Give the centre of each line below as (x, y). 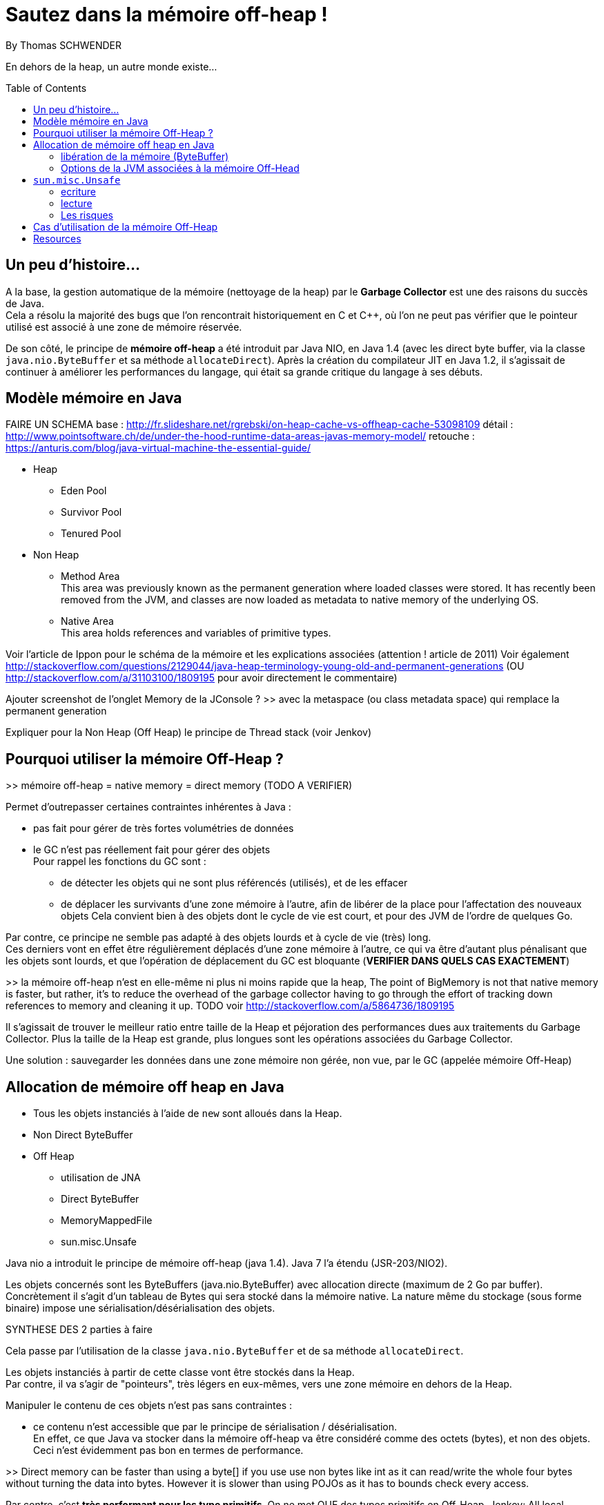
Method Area (90, 576)
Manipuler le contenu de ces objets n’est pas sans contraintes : (149, 1406)
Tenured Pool (91, 534)
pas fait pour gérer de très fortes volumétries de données (164, 828)
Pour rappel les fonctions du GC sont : (120, 862)
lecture (77, 203)
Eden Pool (84, 491)
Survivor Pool (91, 512)
